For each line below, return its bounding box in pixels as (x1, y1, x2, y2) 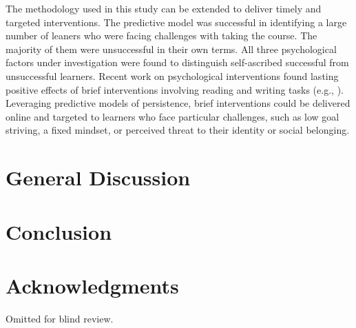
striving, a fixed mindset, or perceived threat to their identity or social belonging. (6, 123, 350, 137)
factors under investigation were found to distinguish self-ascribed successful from (6, 55, 349, 70)
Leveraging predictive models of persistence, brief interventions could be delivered (6, 96, 350, 110)
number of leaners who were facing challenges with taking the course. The (6, 28, 317, 43)
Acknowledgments (6, 271, 179, 299)
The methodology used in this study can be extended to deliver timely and (6, 1, 322, 15)
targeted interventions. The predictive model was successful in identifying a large (6, 14, 347, 29)
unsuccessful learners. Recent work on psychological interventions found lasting (6, 68, 339, 83)
